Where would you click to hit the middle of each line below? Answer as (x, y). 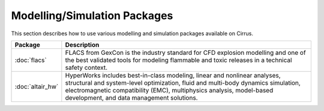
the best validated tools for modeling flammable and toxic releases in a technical (178, 60)
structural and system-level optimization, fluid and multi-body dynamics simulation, (183, 82)
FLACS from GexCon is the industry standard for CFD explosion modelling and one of (185, 53)
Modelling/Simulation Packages (92, 16)
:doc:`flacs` (31, 60)
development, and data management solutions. (131, 97)
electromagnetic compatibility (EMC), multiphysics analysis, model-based (169, 90)
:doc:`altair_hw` (37, 87)
